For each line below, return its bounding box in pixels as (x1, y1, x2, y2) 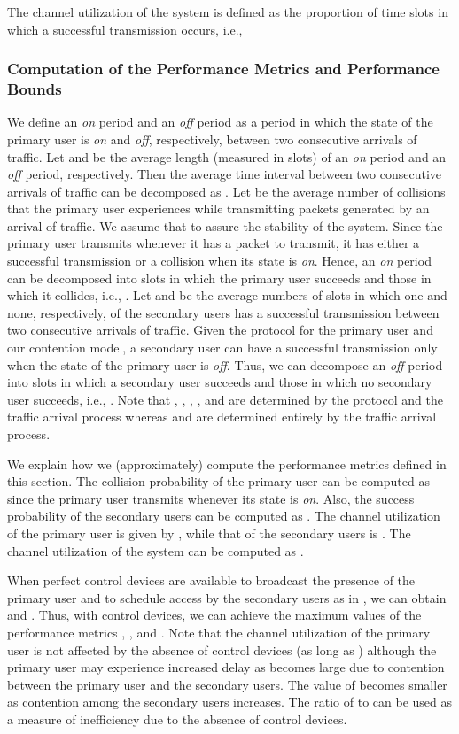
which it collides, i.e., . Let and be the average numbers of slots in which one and (7, 286, 447, 305)
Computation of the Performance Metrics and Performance (7, 58, 440, 80)
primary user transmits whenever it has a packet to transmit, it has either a (7, 234, 420, 252)
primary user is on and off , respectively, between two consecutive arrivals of (7, 129, 417, 148)
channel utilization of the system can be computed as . (7, 541, 304, 560)
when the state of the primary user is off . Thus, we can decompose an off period (7, 355, 443, 374)
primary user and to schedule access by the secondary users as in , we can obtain (7, 588, 447, 607)
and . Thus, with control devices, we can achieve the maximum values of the (7, 606, 422, 624)
